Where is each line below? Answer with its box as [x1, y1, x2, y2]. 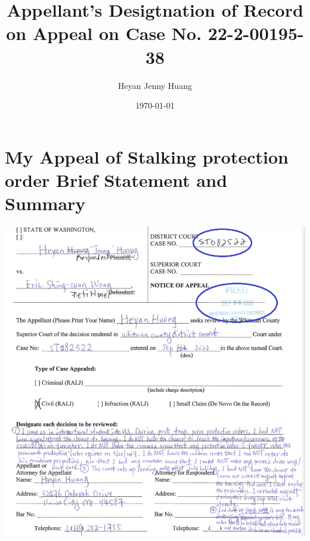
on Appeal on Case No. [6, 21, 202, 45]
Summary [5, 191, 86, 216]
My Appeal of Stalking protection [5, 144, 289, 168]
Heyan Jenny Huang [118, 79, 192, 91]
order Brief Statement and [5, 167, 228, 192]
